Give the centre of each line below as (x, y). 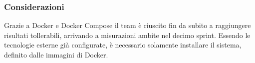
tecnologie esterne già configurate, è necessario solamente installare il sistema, (123, 45)
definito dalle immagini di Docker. (56, 54)
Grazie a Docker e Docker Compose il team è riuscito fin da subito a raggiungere (127, 25)
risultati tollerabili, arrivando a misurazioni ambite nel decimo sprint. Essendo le (127, 35)
